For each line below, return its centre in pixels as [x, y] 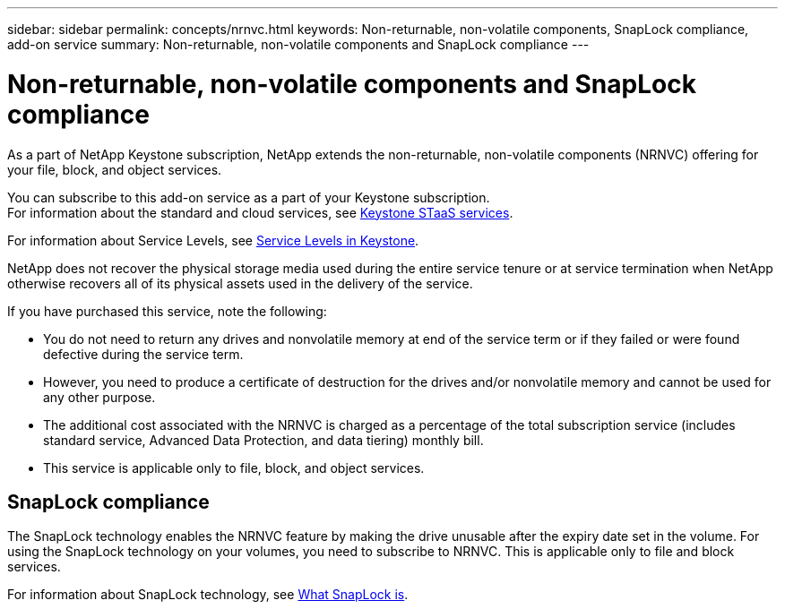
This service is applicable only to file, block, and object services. [234, 467]
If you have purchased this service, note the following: [167, 311]
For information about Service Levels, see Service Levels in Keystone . [213, 240]
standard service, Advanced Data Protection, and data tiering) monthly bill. [263, 440]
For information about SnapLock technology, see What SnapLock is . [208, 595]
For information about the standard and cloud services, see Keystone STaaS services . [260, 212]
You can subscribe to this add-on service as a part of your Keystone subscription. [249, 197]
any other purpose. [99, 397]
